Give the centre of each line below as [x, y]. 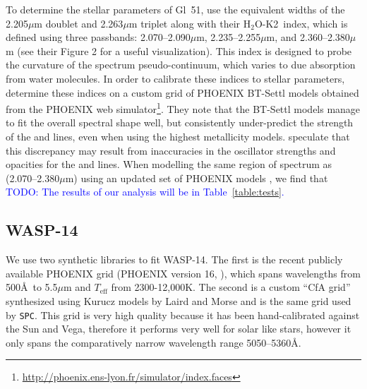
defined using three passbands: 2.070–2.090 [98, 37]
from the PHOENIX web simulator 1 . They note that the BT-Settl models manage [183, 108]
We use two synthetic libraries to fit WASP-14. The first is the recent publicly [174, 259]
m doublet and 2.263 [79, 23]
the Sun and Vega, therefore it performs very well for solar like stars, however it [179, 329]
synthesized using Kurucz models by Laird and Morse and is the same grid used [179, 300]
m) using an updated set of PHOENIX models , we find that [197, 178]
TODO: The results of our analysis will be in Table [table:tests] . [145, 192]
